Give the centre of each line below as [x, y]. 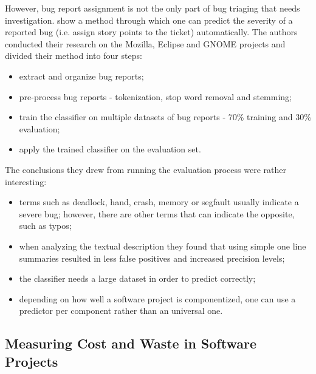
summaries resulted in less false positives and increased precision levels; [152, 258]
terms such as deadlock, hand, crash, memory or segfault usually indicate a [159, 202]
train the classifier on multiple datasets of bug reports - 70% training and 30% [165, 117]
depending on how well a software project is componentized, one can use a [157, 298]
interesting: [26, 181]
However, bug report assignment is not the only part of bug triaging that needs [153, 8]
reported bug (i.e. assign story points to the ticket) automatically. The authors [151, 32]
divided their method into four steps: [74, 56]
